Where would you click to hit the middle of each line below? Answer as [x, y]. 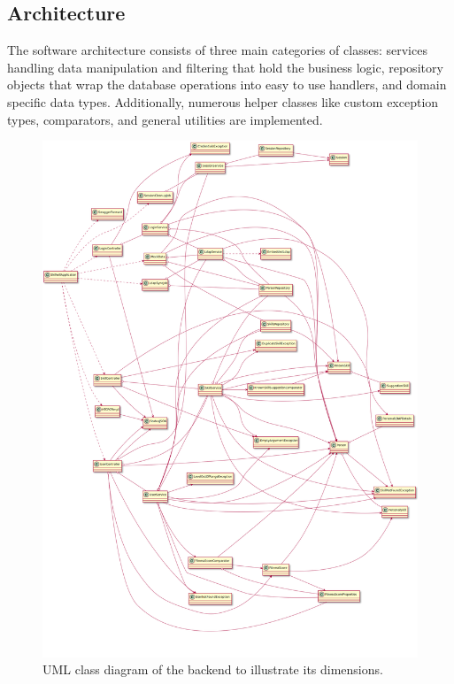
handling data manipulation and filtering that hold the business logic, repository [225, 67]
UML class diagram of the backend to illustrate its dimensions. [213, 669]
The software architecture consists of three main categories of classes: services [217, 50]
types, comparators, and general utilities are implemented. [165, 119]
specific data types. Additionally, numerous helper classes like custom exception [223, 101]
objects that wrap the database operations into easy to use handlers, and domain [227, 85]
